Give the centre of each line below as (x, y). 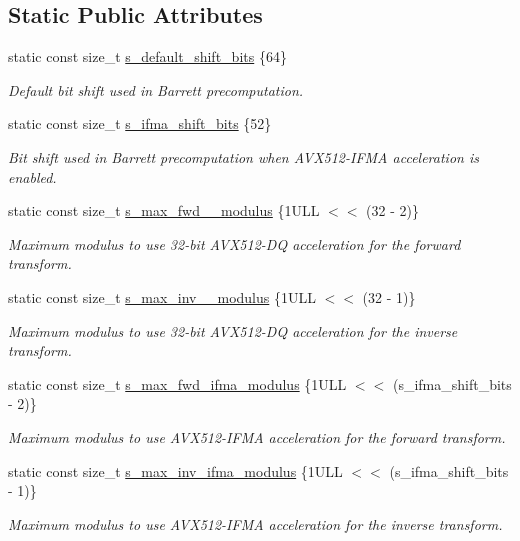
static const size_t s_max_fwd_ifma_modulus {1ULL (177, 383)
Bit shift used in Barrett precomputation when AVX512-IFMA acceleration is (243, 156)
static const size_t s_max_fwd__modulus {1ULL (164, 210)
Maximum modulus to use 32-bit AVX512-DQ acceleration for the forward (234, 243)
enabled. (32, 176)
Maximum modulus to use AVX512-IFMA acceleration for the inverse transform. (255, 523)
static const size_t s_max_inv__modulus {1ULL (162, 296)
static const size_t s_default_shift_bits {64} (147, 56)
